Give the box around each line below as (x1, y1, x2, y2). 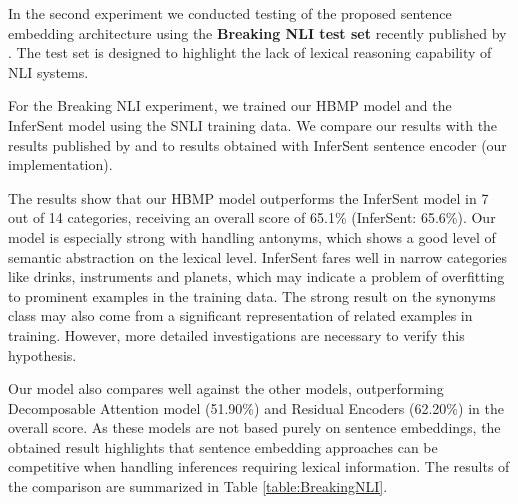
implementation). (8, 154, 113, 175)
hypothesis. (8, 344, 77, 365)
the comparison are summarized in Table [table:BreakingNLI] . (8, 476, 388, 497)
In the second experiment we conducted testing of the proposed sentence (8, 3, 452, 23)
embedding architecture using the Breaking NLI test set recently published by (8, 22, 507, 43)
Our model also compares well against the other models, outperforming (8, 378, 444, 399)
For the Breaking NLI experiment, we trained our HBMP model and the (8, 95, 452, 116)
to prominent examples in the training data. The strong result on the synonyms (8, 285, 496, 306)
